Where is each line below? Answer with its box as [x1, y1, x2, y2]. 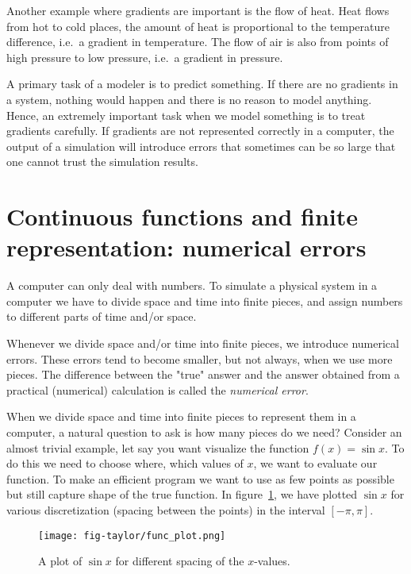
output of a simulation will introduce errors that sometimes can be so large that [6, 137, 396, 154]
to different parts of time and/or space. [6, 308, 197, 325]
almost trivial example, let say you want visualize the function [6, 439, 309, 456]
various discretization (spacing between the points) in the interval [6, 501, 325, 518]
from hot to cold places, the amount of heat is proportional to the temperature [6, 17, 390, 34]
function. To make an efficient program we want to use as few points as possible [6, 470, 394, 487]
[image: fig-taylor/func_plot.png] [38, 530, 226, 541]
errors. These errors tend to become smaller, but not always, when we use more [6, 350, 393, 367]
